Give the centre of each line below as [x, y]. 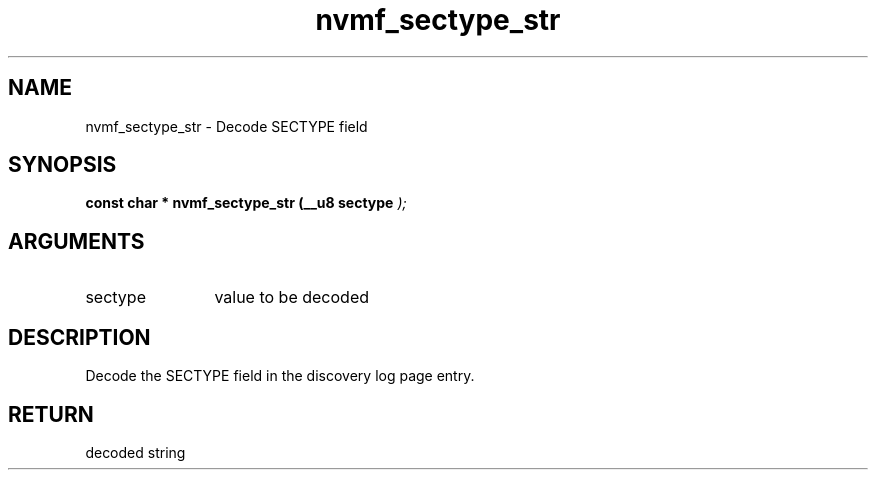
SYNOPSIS [62, 165]
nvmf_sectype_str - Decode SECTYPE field [226, 126]
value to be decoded [292, 297]
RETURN [51, 414]
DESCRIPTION [79, 337]
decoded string [135, 452]
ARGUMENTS [76, 241]
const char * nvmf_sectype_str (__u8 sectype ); [246, 203]
